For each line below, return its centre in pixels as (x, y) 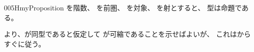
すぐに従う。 (25, 43)
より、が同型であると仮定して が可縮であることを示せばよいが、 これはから (127, 34)
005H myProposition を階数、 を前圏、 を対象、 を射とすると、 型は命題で (123, 7)
